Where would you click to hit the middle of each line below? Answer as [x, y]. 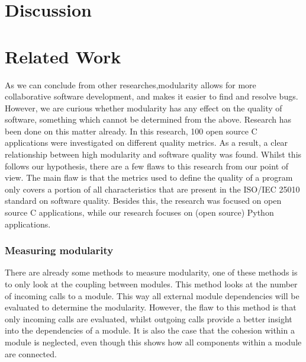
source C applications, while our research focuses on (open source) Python [139, 212]
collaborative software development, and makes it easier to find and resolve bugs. [152, 96]
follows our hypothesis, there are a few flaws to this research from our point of [147, 166]
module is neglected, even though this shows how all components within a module [153, 342]
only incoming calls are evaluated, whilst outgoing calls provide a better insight [149, 318]
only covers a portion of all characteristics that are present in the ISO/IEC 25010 [152, 189]
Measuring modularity [59, 250]
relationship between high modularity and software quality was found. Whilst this [153, 154]
